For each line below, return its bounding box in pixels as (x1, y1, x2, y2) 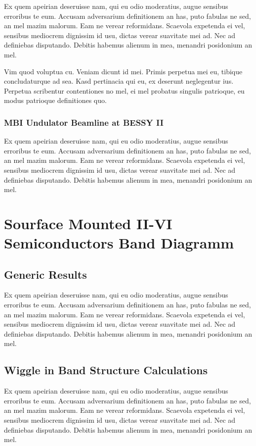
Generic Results (4, 266, 87, 282)
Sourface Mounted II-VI (4, 213, 172, 233)
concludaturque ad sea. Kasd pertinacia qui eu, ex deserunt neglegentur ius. (4, 76, 234, 86)
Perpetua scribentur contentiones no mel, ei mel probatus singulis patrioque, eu (4, 85, 245, 96)
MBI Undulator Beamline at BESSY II (4, 116, 164, 128)
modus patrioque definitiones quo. (4, 95, 107, 105)
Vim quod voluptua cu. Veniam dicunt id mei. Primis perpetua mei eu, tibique (4, 66, 243, 76)
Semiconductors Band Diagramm (4, 233, 234, 253)
